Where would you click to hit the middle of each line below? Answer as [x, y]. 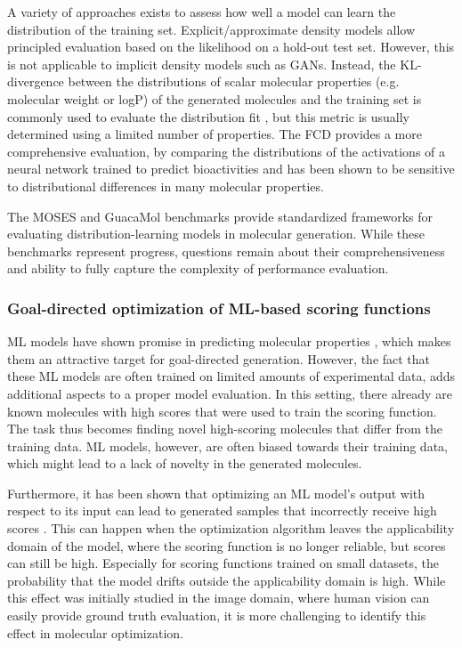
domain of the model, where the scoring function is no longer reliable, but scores [227, 545]
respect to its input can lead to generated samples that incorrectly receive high [222, 510]
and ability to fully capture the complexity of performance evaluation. [198, 268]
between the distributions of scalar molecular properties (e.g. [234, 81]
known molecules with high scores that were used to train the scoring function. [222, 411]
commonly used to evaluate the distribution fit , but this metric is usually [208, 116]
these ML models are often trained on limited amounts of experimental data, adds [231, 376]
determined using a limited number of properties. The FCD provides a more [215, 134]
